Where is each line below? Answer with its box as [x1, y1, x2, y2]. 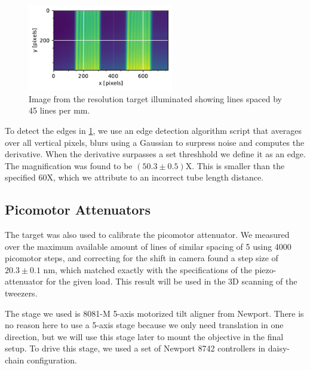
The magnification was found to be [5, 159, 133, 172]
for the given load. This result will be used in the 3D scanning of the [45, 275, 297, 288]
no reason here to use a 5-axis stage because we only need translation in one [5, 319, 284, 331]
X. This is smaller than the [185, 159, 285, 172]
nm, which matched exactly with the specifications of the [43, 263, 252, 276]
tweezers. [5, 287, 38, 299]
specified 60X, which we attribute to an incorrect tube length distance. [5, 171, 264, 184]
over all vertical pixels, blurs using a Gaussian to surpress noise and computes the [5, 136, 305, 148]
